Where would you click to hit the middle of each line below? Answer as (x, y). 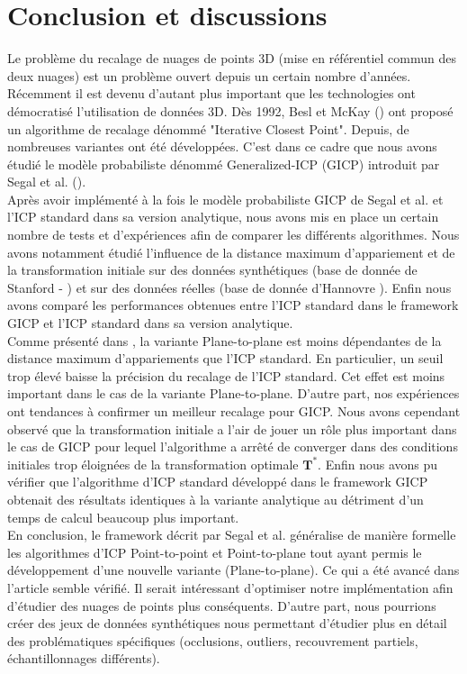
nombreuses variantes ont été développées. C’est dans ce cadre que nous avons (222, 146)
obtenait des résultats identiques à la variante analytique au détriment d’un (216, 499)
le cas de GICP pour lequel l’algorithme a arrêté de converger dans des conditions (233, 446)
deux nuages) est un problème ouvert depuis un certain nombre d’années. (209, 75)
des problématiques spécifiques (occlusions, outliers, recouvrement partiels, (213, 640)
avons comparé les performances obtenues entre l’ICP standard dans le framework (233, 305)
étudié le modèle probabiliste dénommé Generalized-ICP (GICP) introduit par (224, 164)
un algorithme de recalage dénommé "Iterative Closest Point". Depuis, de (208, 128)
